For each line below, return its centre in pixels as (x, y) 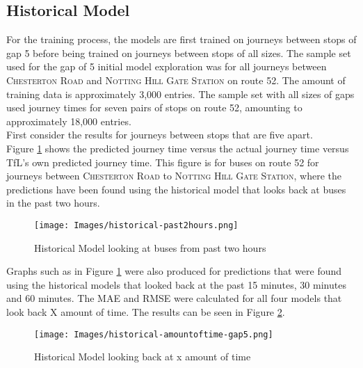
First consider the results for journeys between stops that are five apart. (160, 135)
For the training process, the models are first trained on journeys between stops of (181, 39)
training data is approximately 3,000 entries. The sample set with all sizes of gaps (180, 94)
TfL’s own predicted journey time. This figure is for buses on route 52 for (163, 162)
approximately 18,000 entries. (69, 121)
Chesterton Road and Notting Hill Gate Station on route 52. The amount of (176, 80)
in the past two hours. (53, 203)
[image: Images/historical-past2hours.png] (136, 225)
